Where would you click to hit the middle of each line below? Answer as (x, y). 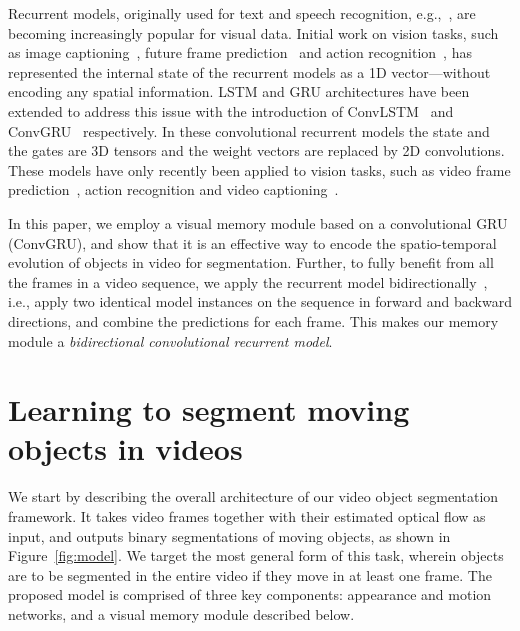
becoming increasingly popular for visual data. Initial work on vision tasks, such (253, 32)
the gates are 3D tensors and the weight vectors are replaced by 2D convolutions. (256, 150)
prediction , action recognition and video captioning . (173, 189)
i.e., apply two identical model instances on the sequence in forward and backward (260, 301)
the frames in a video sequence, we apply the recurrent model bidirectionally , (248, 281)
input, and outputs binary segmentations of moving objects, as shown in (229, 535)
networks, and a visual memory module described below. (181, 613)
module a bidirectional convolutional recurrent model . (170, 340)
